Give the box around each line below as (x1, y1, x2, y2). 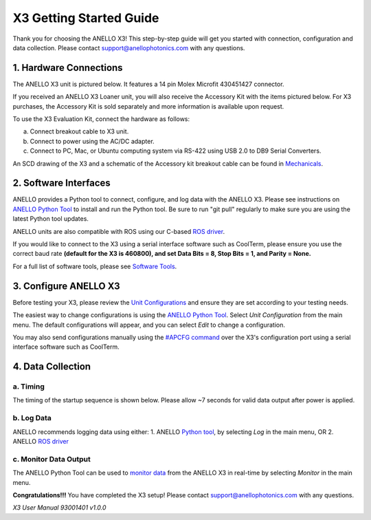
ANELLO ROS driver (12, 437, 69, 445)
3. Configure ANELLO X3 (12, 280, 120, 292)
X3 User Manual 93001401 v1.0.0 (12, 503, 106, 512)
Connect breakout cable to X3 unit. (30, 127, 129, 136)
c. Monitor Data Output (12, 454, 91, 464)
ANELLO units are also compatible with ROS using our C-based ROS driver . (12, 227, 225, 235)
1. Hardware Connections (12, 62, 123, 74)
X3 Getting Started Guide (12, 10, 159, 25)
